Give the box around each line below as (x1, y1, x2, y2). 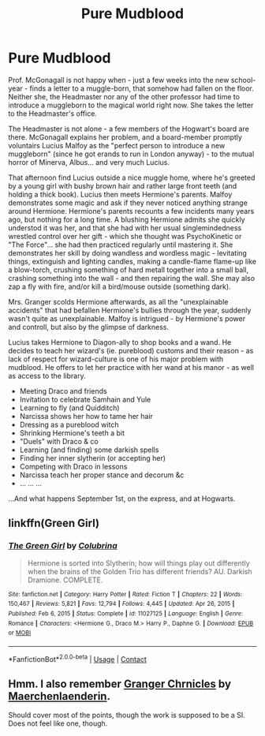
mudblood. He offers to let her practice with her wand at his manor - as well (8, 362, 255, 372)
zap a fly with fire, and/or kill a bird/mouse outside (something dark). (8, 282, 231, 291)
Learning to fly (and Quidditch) (19, 403, 120, 413)
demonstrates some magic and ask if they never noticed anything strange (8, 198, 248, 207)
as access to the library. (8, 371, 86, 380)
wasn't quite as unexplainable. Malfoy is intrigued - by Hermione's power (8, 313, 246, 323)
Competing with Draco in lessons (19, 461, 128, 471)
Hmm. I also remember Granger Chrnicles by (8, 677, 231, 690)
